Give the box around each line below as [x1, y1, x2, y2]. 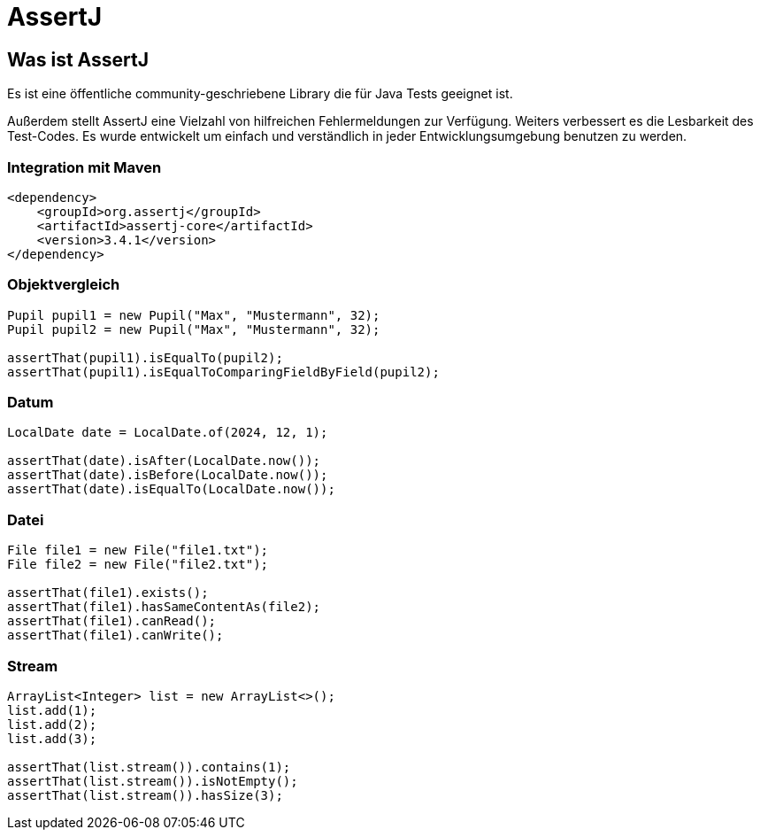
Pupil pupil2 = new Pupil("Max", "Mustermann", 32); [7, 322, 380, 337]
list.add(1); [7, 702, 97, 717]
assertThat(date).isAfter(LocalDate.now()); [7, 453, 321, 469]
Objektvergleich [7, 275, 120, 294]
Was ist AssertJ [7, 48, 150, 71]
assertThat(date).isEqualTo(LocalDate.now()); [7, 482, 335, 497]
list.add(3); [7, 731, 97, 746]
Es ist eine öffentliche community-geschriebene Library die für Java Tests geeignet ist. [7, 86, 513, 102]
